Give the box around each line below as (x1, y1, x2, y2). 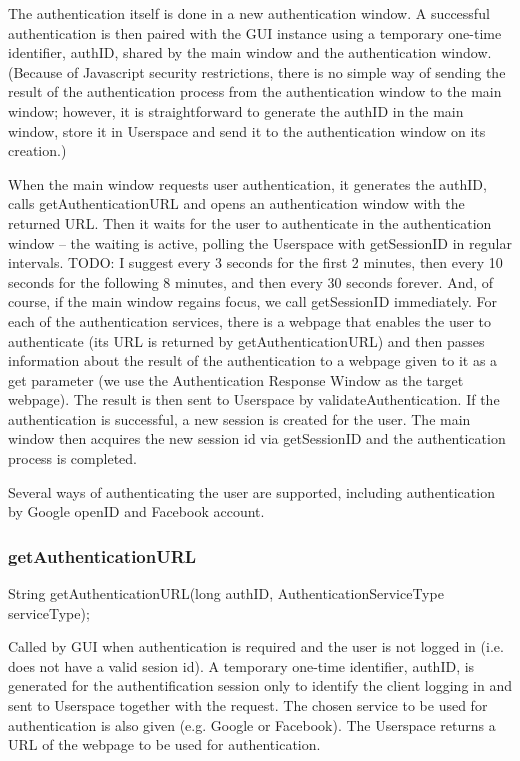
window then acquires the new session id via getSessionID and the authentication (8, 428, 506, 449)
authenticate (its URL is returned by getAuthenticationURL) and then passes (8, 330, 485, 351)
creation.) (8, 140, 67, 161)
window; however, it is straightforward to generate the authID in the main (8, 100, 464, 121)
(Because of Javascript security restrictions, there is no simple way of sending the (8, 61, 506, 82)
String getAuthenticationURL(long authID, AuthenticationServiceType (8, 583, 444, 604)
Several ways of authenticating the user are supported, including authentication (8, 481, 495, 502)
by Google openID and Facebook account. (8, 501, 265, 522)
